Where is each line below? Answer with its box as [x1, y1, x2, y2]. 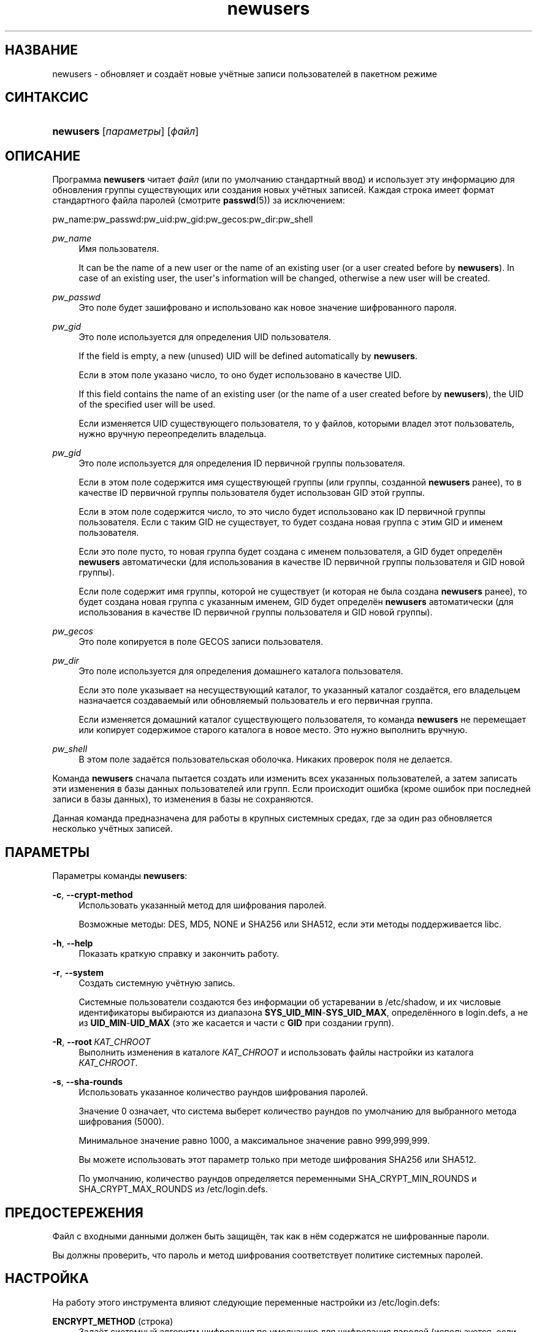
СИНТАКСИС [5, 89, 89, 105]
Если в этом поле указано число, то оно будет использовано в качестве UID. [78, 370, 402, 381]
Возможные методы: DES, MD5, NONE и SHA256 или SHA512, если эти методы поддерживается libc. [78, 919, 502, 930]
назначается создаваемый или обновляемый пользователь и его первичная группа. [78, 695, 433, 706]
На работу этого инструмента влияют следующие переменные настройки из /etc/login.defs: [52, 1296, 440, 1307]
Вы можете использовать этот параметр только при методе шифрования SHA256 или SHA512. [78, 1154, 476, 1165]
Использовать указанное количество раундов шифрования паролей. [78, 1087, 368, 1098]
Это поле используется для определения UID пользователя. [78, 332, 332, 343]
